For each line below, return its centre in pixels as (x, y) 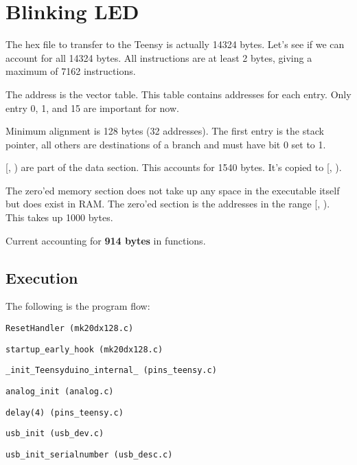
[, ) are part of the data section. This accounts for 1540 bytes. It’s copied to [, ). (174, 167)
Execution (42, 277)
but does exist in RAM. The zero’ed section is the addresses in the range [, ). (168, 204)
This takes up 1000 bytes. (59, 217)
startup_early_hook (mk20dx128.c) (84, 349)
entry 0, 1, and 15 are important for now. (92, 107)
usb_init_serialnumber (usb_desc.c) (89, 454)
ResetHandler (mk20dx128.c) (70, 329)
